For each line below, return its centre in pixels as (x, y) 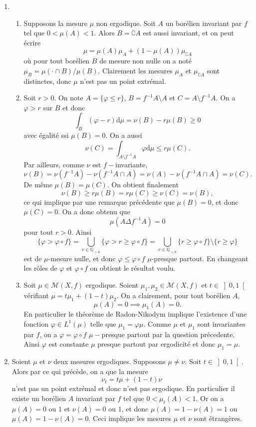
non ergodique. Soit (126, 23)
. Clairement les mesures (135, 70)
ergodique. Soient (112, 284)
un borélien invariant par (204, 23)
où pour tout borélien (57, 61)
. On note (69, 98)
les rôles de (40, 268)
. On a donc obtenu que (94, 212)
